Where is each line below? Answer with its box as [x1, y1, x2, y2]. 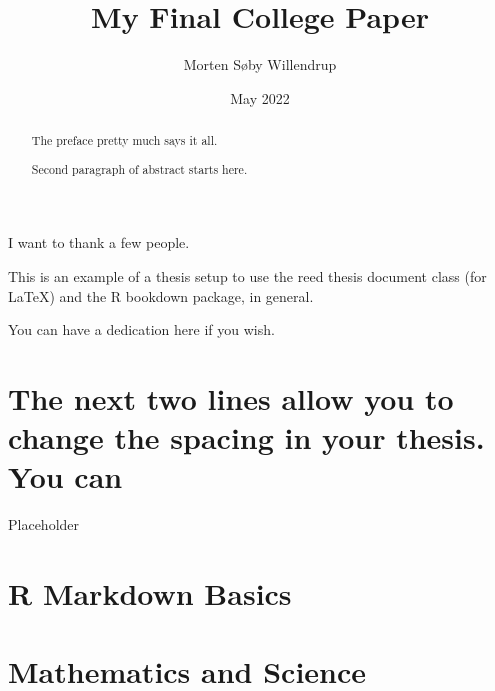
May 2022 [230, 87, 290, 108]
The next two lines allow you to [8, 377, 454, 418]
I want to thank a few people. [8, 232, 190, 253]
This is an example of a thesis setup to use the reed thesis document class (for [8, 265, 487, 286]
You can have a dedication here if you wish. [8, 319, 275, 340]
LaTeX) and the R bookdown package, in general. [8, 285, 314, 306]
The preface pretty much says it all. [31, 132, 218, 149]
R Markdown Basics [8, 572, 292, 613]
